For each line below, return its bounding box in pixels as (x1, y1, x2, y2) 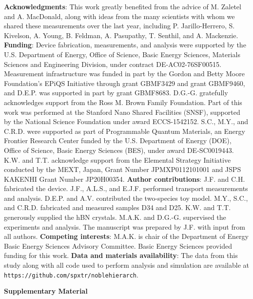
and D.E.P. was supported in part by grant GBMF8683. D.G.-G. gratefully (4, 87, 228, 98)
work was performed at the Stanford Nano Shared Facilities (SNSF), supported (4, 107, 240, 117)
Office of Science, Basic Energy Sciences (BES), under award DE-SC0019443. (4, 145, 234, 155)
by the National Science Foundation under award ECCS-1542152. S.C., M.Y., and (4, 116, 249, 127)
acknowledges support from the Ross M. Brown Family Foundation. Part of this (4, 97, 242, 107)
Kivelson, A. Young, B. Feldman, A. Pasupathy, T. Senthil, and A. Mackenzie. (4, 30, 238, 40)
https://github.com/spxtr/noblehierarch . (4, 269, 138, 279)
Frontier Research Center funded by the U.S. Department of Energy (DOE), (4, 135, 232, 146)
